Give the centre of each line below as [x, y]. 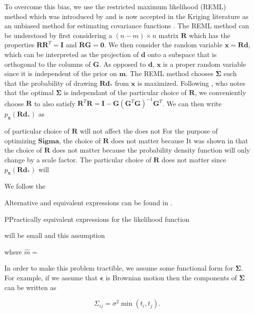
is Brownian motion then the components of [171, 277]
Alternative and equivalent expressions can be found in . [88, 202]
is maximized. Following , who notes [192, 83]
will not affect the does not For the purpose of [149, 131]
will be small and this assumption [55, 235]
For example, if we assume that [51, 277]
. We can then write [192, 103]
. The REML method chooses [169, 73]
